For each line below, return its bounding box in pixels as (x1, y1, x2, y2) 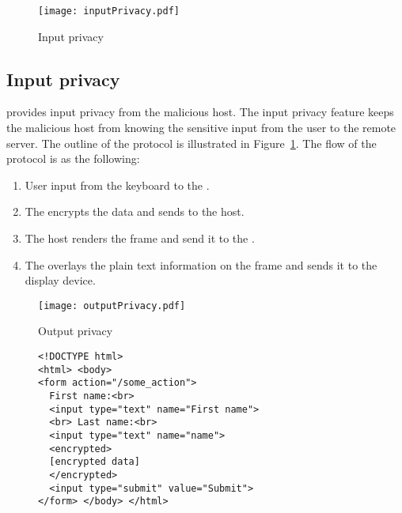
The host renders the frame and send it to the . (25, 230, 255, 247)
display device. (25, 272, 96, 289)
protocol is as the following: (6, 150, 140, 167)
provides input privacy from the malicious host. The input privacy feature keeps (6, 104, 394, 120)
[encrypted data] (49, 456, 140, 468)
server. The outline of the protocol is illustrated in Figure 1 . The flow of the (6, 134, 377, 151)
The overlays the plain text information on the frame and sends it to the (25, 256, 377, 273)
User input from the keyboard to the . (25, 176, 210, 193)
